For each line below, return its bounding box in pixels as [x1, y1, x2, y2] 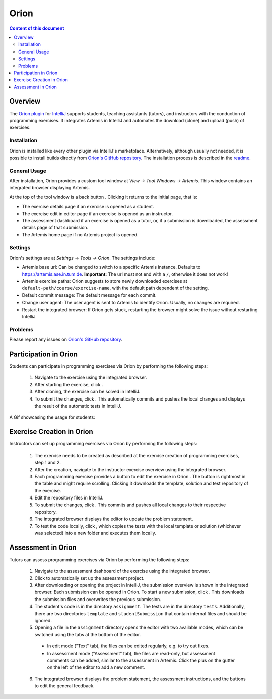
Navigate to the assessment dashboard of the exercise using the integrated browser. [34, 568, 210, 574]
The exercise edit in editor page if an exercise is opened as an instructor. [22, 210, 173, 217]
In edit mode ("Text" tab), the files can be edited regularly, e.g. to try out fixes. [47, 643, 210, 649]
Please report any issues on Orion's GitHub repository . [9, 336, 123, 343]
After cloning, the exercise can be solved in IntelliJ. [34, 389, 141, 395]
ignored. [34, 618, 52, 624]
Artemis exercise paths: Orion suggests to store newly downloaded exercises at [22, 278, 187, 284]
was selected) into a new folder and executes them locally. [34, 530, 156, 536]
